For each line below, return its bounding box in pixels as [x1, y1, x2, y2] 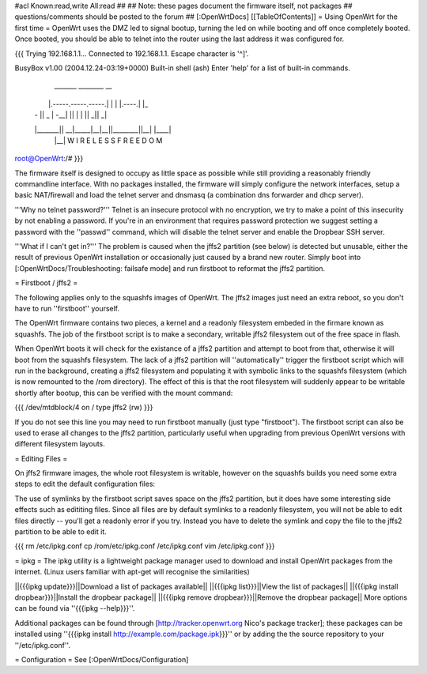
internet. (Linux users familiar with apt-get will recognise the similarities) [14, 567, 251, 577]
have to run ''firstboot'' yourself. [14, 303, 120, 313]
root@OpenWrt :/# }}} [14, 154, 84, 164]
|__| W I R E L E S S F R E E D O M [54, 135, 163, 145]
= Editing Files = [14, 454, 68, 463]
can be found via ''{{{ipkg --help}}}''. [14, 604, 135, 613]
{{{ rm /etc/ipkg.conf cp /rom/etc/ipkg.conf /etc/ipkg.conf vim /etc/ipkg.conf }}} [14, 541, 275, 551]
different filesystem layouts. [14, 439, 106, 449]
